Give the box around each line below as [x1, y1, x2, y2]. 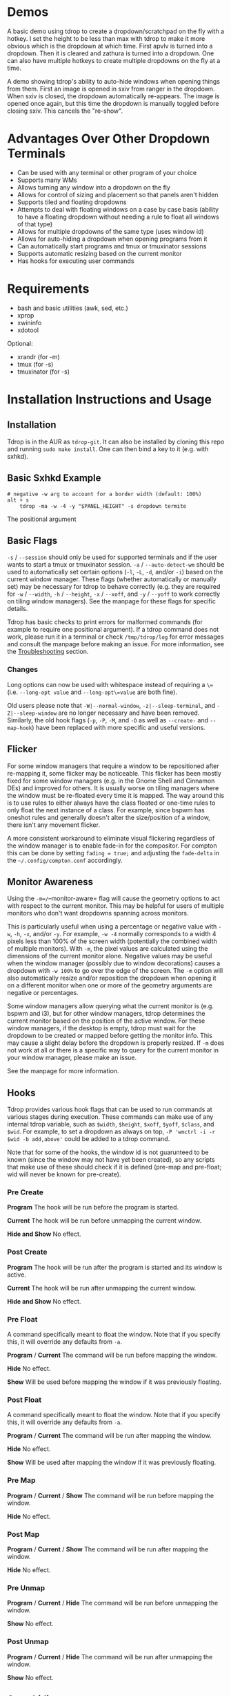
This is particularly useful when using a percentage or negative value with [7, 922, 217, 931]
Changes [7, 665, 39, 675]
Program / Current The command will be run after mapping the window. [7, 1432, 212, 1440]
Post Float [7, 1395, 42, 1405]
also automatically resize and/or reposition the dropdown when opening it [7, 974, 217, 983]
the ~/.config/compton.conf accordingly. [7, 856, 123, 864]
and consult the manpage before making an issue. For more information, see [7, 640, 225, 648]
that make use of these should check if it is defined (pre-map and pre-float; [7, 1163, 222, 1171]
